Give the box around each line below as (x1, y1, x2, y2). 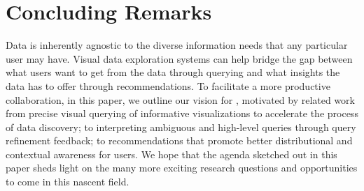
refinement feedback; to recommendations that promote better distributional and (6, 133, 353, 148)
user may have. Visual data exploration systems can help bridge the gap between (6, 51, 353, 66)
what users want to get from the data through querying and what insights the (6, 65, 340, 79)
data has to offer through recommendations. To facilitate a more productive (6, 78, 330, 93)
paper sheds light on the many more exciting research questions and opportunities (6, 160, 358, 175)
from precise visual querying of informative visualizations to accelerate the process (6, 106, 358, 121)
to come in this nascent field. (6, 174, 129, 189)
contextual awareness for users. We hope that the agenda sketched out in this (6, 146, 337, 161)
